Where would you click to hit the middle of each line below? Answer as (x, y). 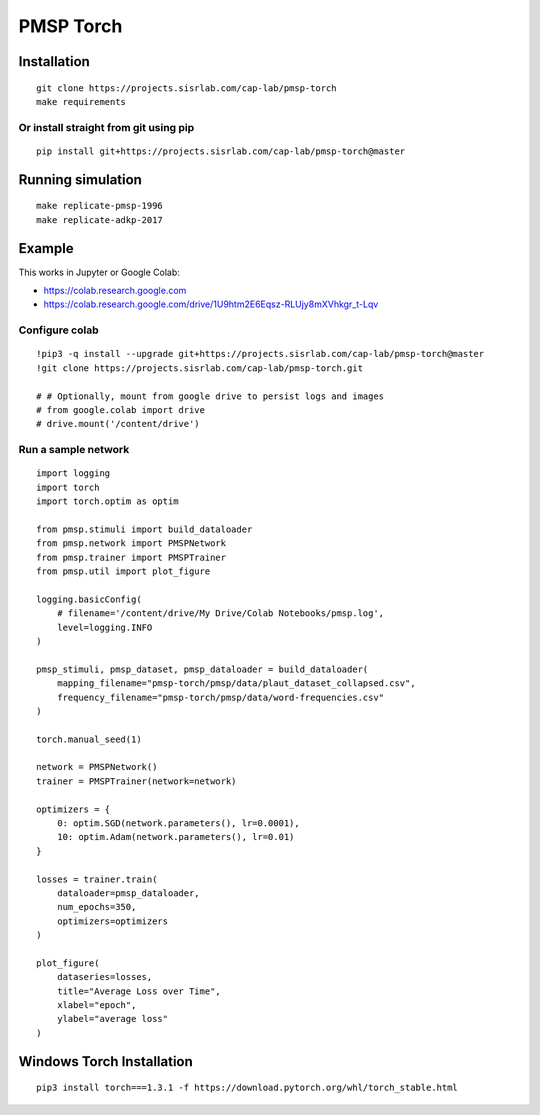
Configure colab (58, 330)
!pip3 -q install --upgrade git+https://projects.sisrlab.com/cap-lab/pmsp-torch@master (260, 354)
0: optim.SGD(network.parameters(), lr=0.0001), (178, 823)
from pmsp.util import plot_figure (123, 571)
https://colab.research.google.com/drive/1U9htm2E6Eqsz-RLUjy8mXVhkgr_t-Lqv (211, 304)
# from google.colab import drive (120, 409)
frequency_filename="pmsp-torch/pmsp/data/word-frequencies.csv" (220, 697)
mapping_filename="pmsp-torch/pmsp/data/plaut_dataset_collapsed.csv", (236, 683)
